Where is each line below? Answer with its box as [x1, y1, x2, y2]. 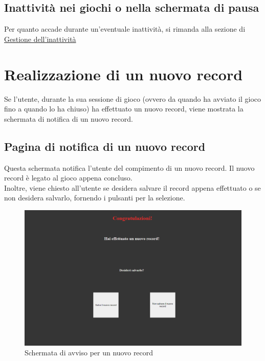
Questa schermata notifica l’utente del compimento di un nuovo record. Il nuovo [4, 162, 255, 173]
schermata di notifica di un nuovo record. [4, 113, 133, 124]
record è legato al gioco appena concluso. [4, 172, 132, 183]
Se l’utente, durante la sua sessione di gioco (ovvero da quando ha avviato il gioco [4, 93, 261, 104]
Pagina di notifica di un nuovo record [4, 138, 206, 154]
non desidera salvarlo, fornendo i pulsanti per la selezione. [4, 192, 185, 203]
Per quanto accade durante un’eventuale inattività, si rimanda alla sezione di [4, 24, 246, 34]
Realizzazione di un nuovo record [4, 63, 243, 84]
